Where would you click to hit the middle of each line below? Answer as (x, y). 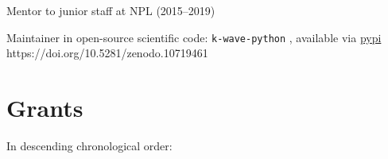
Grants (45, 108)
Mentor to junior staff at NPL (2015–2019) (111, 10)
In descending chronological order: (89, 145)
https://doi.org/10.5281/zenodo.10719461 (107, 53)
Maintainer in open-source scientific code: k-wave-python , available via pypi (194, 37)
